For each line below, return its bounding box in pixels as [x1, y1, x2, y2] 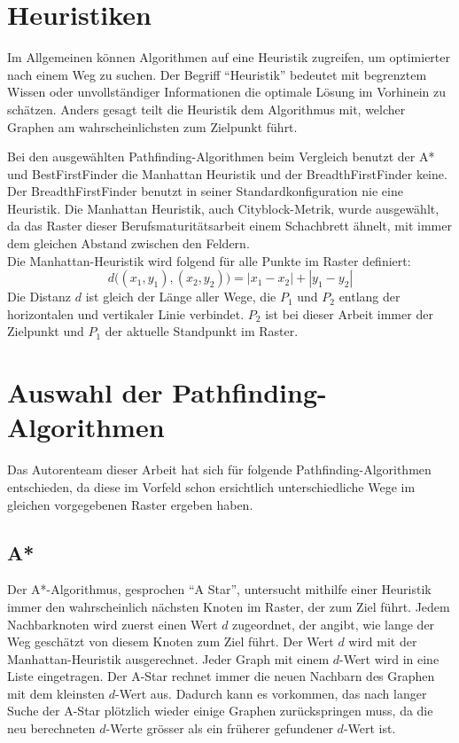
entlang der [338, 287, 401, 306]
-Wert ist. [343, 719, 396, 738]
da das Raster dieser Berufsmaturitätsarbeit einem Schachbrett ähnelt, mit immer [7, 216, 452, 235]
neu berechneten [7, 719, 96, 738]
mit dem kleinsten [7, 684, 105, 702]
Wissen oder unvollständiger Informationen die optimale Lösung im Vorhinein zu [7, 82, 446, 101]
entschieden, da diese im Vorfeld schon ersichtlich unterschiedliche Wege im [7, 477, 416, 496]
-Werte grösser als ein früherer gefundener [105, 719, 333, 738]
